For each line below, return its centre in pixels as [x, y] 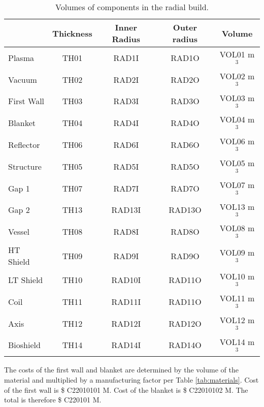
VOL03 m [237, 98]
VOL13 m [237, 206]
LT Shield [26, 280]
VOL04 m [237, 119]
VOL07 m [237, 184]
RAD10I [126, 280]
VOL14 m [237, 341]
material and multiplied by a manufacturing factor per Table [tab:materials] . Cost [131, 379]
